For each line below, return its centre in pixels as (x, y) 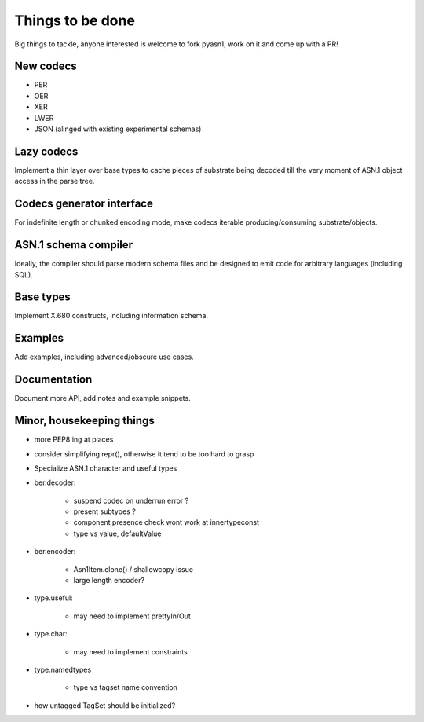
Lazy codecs (46, 151)
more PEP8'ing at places (74, 439)
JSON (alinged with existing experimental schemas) (118, 129)
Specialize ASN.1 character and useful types (106, 468)
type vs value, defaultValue (117, 533)
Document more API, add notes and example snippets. (103, 398)
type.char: (51, 634)
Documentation (53, 380)
